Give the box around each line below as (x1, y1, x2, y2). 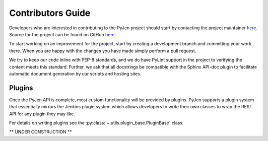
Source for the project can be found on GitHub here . (9, 31, 116, 37)
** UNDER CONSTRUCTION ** (9, 129, 72, 135)
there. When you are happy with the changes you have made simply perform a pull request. (9, 48, 196, 54)
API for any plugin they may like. (9, 111, 75, 117)
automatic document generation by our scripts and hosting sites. (9, 70, 141, 76)
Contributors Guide (9, 7, 90, 18)
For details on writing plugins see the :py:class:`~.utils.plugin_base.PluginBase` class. (9, 120, 184, 126)
